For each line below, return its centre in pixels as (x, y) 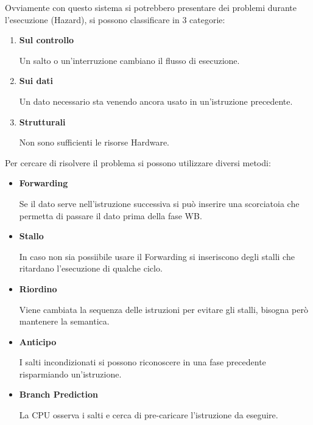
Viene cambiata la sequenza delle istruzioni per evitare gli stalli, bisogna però (164, 309)
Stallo (31, 236)
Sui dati (36, 81)
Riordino (38, 288)
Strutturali (42, 121)
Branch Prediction (58, 394)
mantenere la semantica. (64, 321)
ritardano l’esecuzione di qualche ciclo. (91, 268)
